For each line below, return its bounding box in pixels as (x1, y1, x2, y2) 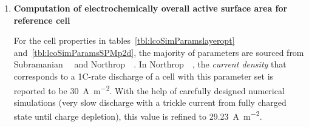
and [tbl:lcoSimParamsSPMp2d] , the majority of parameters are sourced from (13, 46, 304, 58)
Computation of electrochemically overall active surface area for (13, 2, 288, 14)
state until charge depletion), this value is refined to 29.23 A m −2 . (13, 108, 262, 123)
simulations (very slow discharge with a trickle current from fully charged (13, 95, 287, 108)
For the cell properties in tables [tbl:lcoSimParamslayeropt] (13, 34, 235, 47)
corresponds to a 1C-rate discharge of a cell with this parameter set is (13, 69, 274, 82)
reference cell (13, 13, 70, 26)
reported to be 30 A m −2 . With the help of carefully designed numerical (13, 82, 285, 97)
